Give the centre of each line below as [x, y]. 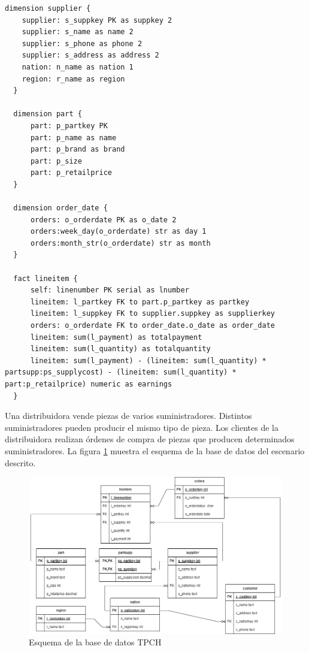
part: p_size [56, 161]
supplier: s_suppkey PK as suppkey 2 [97, 20]
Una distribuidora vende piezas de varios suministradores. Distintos [128, 416]
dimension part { [48, 114]
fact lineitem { [46, 278]
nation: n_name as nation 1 [78, 67]
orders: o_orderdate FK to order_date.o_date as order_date [153, 326]
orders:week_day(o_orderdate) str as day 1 [118, 232]
